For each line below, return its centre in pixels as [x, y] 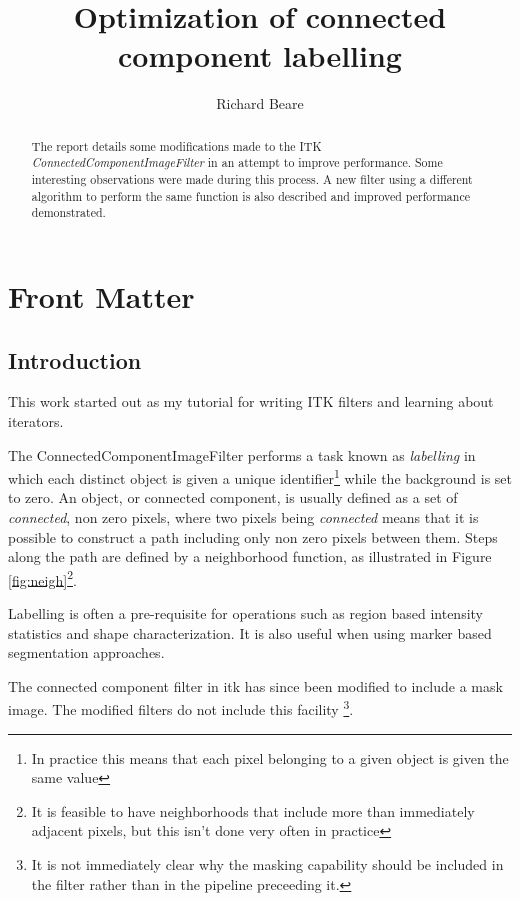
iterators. [36, 420]
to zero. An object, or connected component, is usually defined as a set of [233, 497]
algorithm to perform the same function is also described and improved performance [250, 195]
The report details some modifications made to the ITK [176, 145]
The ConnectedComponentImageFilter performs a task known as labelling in [242, 454]
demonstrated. [68, 212]
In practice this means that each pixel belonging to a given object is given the [270, 757]
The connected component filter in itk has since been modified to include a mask [255, 685]
